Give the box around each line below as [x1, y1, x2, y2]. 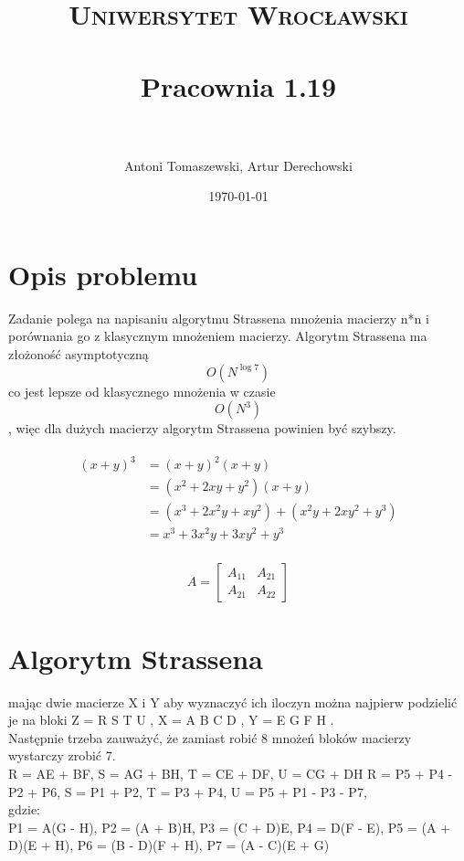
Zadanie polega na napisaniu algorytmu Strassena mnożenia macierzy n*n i [8, 308, 429, 327]
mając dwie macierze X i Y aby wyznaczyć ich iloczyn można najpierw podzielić [8, 692, 458, 711]
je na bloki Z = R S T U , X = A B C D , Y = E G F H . [8, 710, 334, 729]
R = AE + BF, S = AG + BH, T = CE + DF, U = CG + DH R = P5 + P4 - [8, 764, 453, 783]
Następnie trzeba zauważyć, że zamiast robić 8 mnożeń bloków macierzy [8, 728, 412, 747]
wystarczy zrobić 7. [8, 746, 116, 765]
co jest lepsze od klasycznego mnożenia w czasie [8, 381, 276, 400]
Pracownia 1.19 [140, 67, 337, 104]
